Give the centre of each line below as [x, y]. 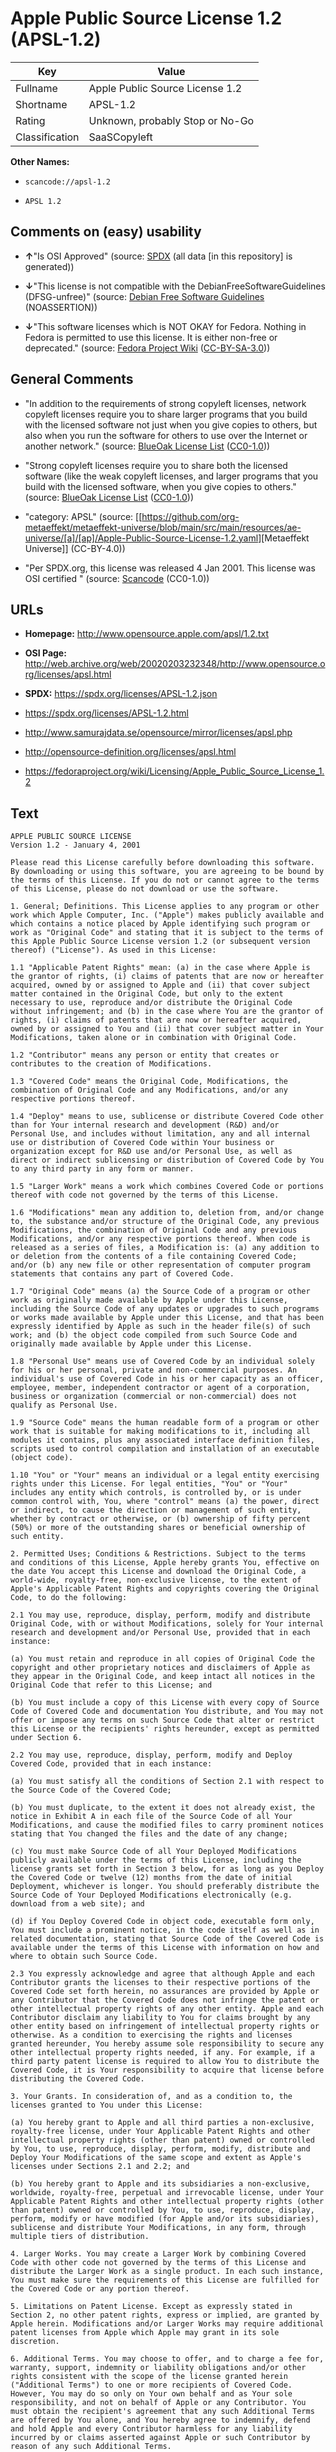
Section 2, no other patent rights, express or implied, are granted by [165, 2315]
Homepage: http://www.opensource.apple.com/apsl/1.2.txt [146, 634]
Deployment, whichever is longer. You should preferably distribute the [165, 1887]
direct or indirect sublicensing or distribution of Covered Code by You [167, 1160]
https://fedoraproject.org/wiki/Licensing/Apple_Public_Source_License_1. [174, 771]
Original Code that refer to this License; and [111, 1685]
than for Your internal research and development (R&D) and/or [145, 1125]
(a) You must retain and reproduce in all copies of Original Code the [162, 1659]
